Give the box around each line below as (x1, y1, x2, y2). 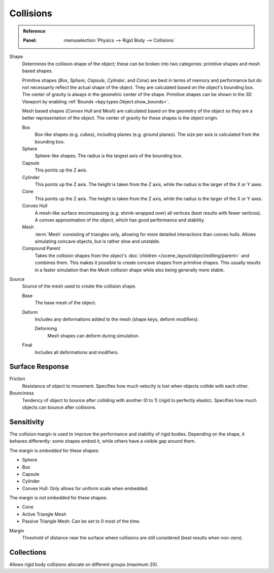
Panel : (23, 37, 37, 43)
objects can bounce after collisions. (22, 405, 96, 411)
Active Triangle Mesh (22, 511, 67, 517)
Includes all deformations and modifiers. (35, 349, 119, 355)
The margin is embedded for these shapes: (9, 447, 99, 453)
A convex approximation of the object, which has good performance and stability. (35, 217, 205, 223)
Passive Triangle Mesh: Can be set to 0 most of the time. (22, 518, 141, 524)
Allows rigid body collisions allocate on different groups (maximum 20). (9, 561, 158, 567)
